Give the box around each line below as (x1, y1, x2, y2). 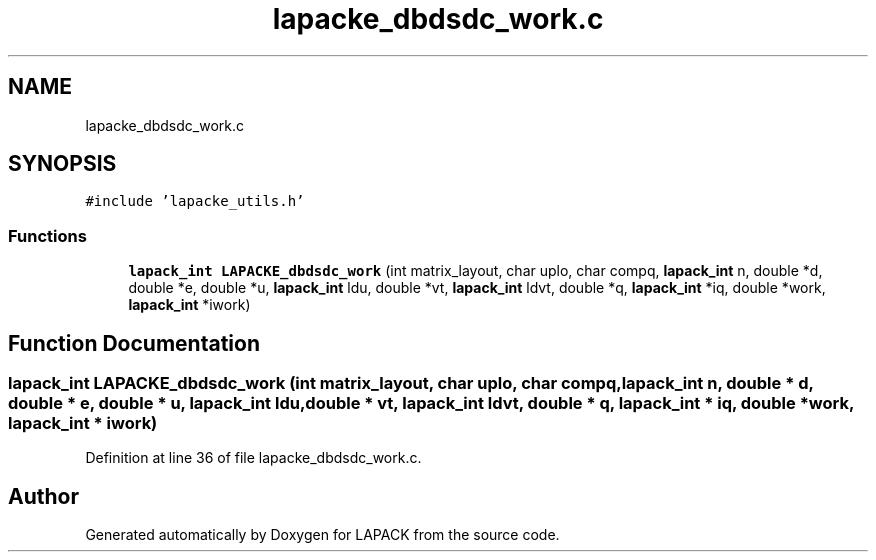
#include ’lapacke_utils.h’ (85, 193, 305, 210)
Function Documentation (8, 330, 260, 356)
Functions (8, 225, 87, 246)
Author (8, 483, 79, 509)
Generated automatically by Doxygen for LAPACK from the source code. (85, 526, 560, 544)
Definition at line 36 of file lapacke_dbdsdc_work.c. (85, 449, 422, 467)
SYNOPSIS (8, 151, 117, 177)
